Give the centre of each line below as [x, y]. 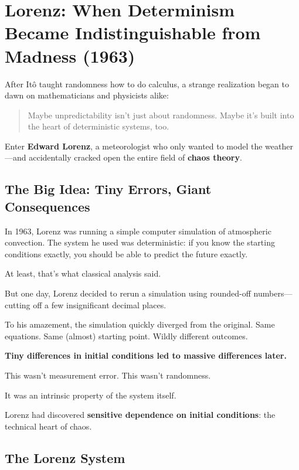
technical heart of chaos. [48, 426]
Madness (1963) [70, 55]
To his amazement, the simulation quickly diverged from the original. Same [140, 324]
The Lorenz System [65, 457]
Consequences [47, 206]
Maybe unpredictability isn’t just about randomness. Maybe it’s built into [161, 115]
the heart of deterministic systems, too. [98, 126]
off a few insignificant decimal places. [100, 304]
